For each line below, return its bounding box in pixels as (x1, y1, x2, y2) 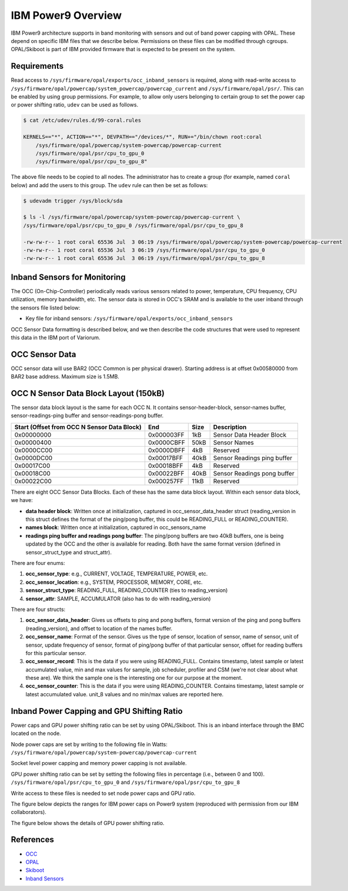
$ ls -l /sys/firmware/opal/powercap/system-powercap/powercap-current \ (23, 214, 240, 221)
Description (213, 423, 247, 431)
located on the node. (11, 730, 61, 737)
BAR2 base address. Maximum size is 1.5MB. (11, 373, 120, 380)
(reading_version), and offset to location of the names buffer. (25, 624, 173, 632)
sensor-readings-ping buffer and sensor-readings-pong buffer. (11, 412, 164, 419)
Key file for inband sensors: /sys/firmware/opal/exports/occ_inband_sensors (25, 315, 233, 322)
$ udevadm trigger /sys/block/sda (23, 197, 123, 204)
